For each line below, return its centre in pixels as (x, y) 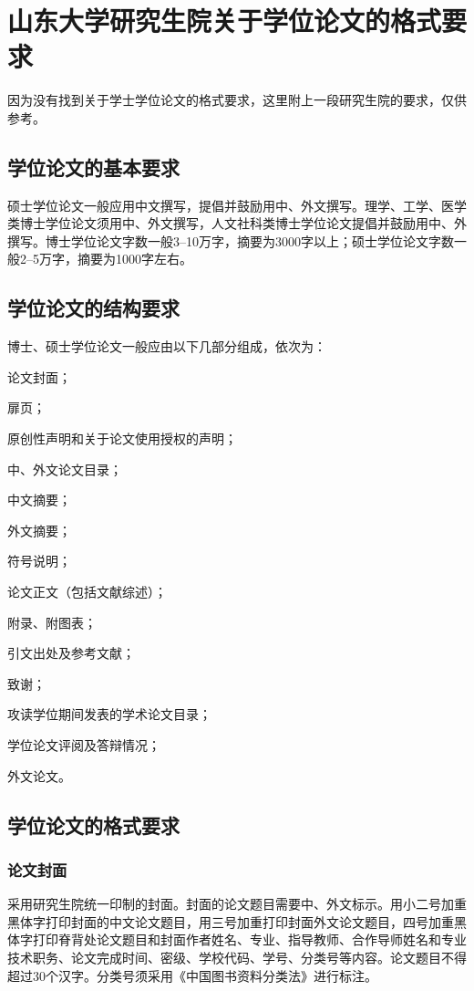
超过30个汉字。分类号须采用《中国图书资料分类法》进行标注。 (192, 975)
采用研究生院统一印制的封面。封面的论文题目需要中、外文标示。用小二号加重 (237, 904)
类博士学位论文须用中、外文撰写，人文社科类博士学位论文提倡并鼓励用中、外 (237, 223)
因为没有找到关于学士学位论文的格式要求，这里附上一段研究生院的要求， (224, 100)
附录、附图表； (52, 622)
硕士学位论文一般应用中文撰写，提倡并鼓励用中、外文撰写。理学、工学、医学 (237, 205)
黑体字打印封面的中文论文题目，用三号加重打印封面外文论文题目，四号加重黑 (237, 921)
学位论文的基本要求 (93, 167)
